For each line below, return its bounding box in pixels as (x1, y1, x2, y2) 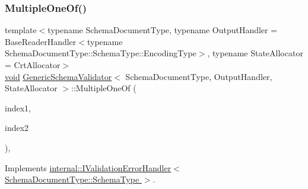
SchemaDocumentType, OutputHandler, (125, 70, 272, 82)
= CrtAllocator (5, 59, 61, 71)
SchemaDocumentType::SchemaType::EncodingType (5, 47, 196, 59)
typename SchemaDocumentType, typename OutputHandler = (47, 24, 278, 36)
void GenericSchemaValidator (5, 70, 112, 82)
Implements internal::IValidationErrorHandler (5, 161, 172, 174)
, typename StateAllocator (207, 47, 303, 59)
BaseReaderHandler (5, 35, 77, 47)
